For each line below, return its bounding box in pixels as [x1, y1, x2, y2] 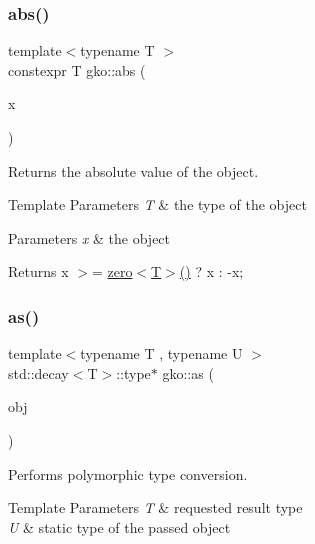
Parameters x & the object [8, 227, 171, 248]
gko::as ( [162, 362, 214, 383]
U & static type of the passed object [8, 516, 231, 537]
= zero [91, 261, 133, 282]
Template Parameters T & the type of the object [8, 194, 307, 215]
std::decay [8, 362, 69, 383]
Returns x [8, 261, 69, 282]
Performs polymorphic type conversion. [8, 463, 248, 484]
